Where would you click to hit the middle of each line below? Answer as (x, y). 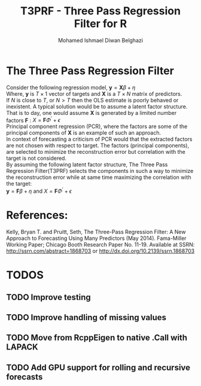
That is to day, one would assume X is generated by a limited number (92, 113)
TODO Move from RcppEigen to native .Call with (97, 338)
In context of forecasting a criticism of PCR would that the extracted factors (99, 139)
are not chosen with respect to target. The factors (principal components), (98, 145)
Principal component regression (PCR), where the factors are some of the (97, 126)
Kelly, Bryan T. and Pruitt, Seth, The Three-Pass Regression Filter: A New (96, 232)
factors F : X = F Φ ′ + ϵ (33, 120)
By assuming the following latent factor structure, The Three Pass (87, 165)
